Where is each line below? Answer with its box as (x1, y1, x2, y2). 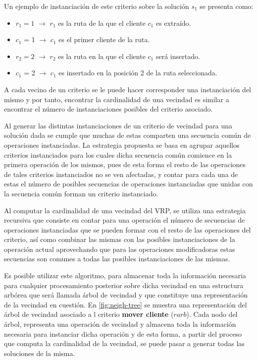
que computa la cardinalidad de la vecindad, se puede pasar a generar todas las (4, 338, 245, 349)
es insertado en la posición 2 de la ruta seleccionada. (58, 67, 217, 78)
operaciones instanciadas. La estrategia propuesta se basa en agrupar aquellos (4, 139, 240, 150)
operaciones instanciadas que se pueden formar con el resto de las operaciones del (4, 224, 251, 235)
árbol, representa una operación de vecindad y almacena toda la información (4, 319, 236, 329)
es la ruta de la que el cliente (58, 17, 146, 28)
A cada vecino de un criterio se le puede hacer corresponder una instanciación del (4, 84, 251, 94)
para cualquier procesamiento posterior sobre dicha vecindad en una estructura (4, 280, 244, 290)
